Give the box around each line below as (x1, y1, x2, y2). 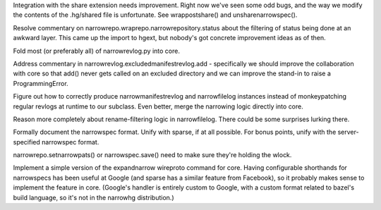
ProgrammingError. (13, 79, 68, 87)
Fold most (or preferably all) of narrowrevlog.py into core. (13, 47, 180, 55)
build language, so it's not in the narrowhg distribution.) (13, 193, 174, 202)
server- (337, 128, 359, 137)
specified (13, 137, 40, 146)
